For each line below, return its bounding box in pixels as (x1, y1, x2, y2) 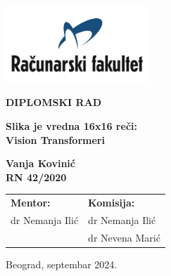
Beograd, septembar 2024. (6, 256, 118, 271)
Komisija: (88, 195, 135, 210)
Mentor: (11, 195, 51, 210)
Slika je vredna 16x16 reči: (6, 119, 137, 133)
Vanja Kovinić (6, 156, 75, 171)
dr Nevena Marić (88, 230, 160, 244)
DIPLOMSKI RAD (6, 95, 102, 110)
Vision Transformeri (6, 132, 105, 147)
